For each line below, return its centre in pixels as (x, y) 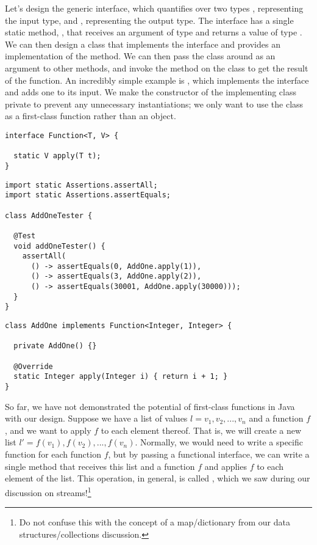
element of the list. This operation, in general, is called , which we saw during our (158, 478)
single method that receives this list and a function (100, 466)
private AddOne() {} (55, 346)
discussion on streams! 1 (48, 491)
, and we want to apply (48, 430)
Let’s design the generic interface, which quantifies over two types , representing (154, 8)
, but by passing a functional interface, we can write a (209, 454)
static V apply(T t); (57, 156)
